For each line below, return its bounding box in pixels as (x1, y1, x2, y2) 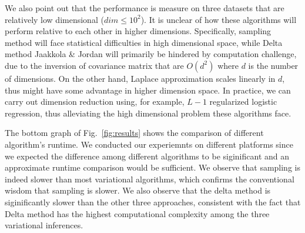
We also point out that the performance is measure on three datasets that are (5, 2, 284, 14)
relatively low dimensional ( (5, 13, 104, 25)
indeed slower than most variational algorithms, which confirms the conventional (5, 172, 294, 185)
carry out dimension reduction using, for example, (5, 95, 185, 108)
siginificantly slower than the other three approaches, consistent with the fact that (5, 195, 301, 208)
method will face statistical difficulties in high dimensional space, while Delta (5, 36, 283, 48)
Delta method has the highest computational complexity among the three (5, 207, 270, 219)
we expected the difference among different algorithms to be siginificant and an (5, 149, 290, 162)
